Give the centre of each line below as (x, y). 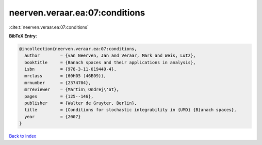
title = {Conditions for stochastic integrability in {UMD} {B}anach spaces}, (131, 110)
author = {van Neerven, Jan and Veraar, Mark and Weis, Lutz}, (110, 56)
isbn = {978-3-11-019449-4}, (70, 69)
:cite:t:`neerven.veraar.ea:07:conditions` (49, 27)
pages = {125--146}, (59, 96)
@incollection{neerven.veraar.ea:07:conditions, (78, 49)
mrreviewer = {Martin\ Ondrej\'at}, (72, 89)
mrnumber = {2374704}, (58, 83)
